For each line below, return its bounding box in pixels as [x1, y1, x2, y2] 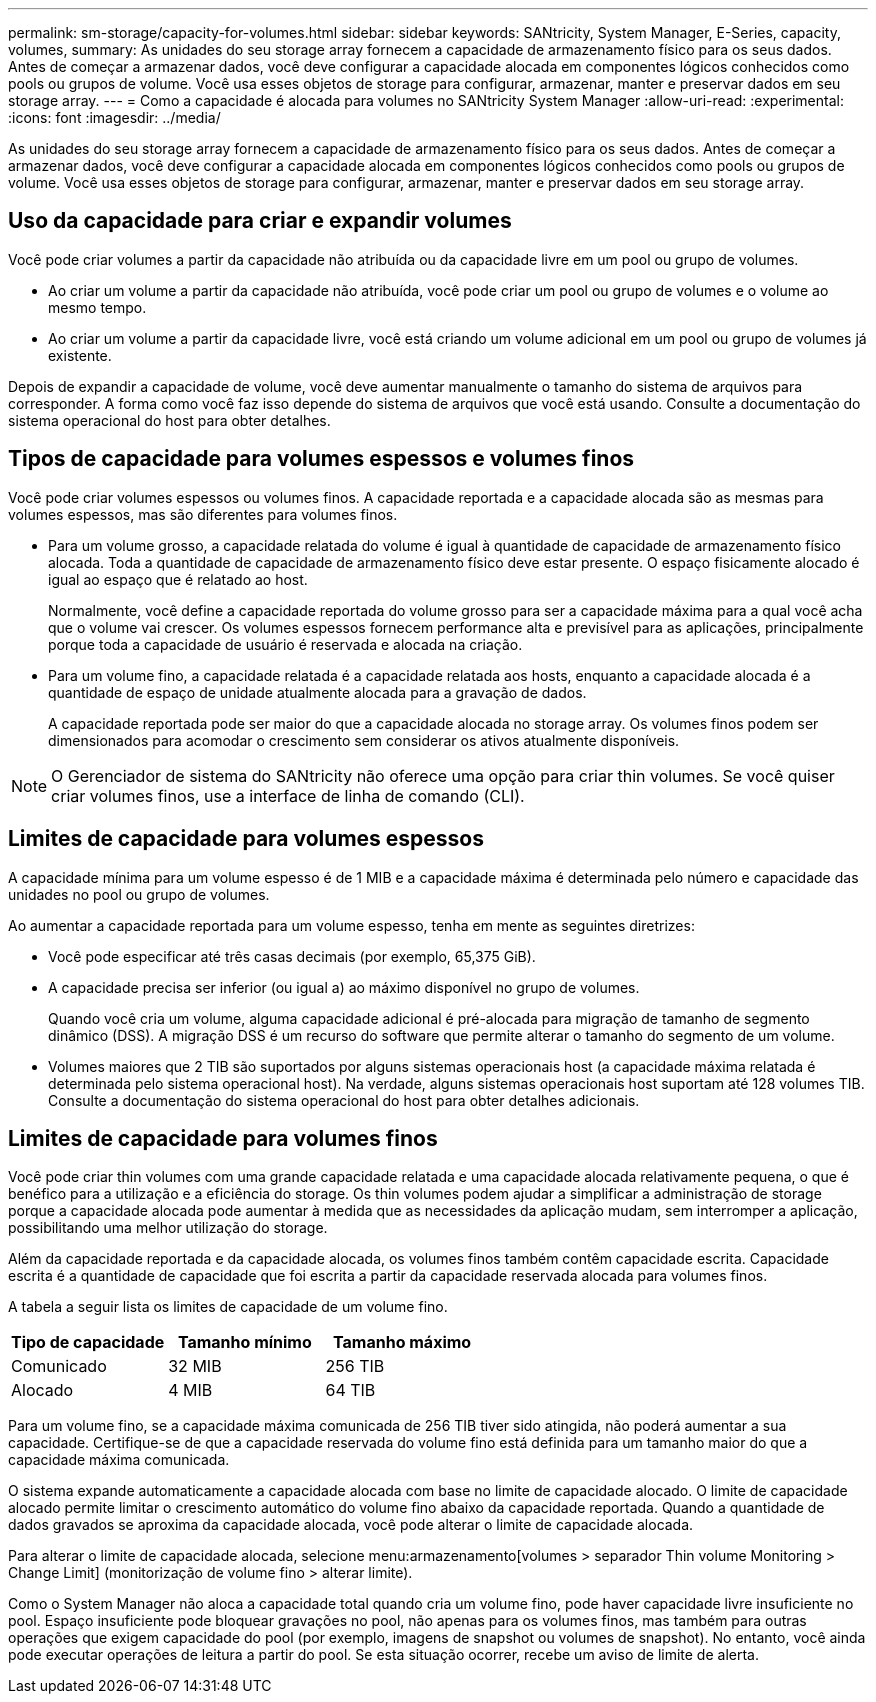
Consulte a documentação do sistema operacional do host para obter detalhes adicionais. [48, 1091, 640, 1109]
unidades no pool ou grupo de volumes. [8, 885, 270, 903]
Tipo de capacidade [11, 1332, 165, 1353]
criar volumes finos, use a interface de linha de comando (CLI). [51, 785, 525, 806]
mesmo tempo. [48, 298, 147, 316]
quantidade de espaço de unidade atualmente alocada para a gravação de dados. [48, 683, 587, 701]
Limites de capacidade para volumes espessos [8, 826, 484, 852]
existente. [48, 346, 112, 364]
